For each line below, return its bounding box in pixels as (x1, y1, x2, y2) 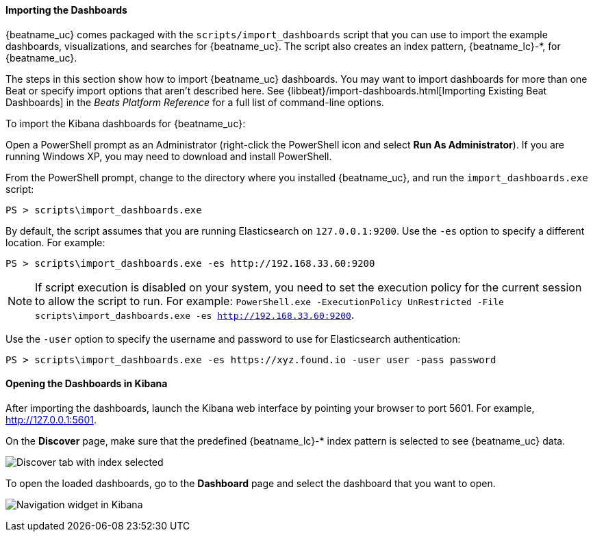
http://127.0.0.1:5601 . (5, 413, 97, 425)
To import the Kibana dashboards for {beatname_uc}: (5, 117, 246, 129)
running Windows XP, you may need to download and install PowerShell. (5, 150, 332, 162)
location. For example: (5, 236, 105, 248)
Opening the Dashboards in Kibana (5, 378, 168, 390)
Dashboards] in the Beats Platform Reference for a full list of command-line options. (5, 96, 384, 108)
